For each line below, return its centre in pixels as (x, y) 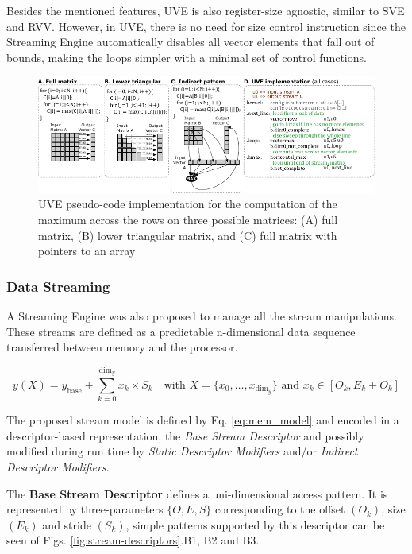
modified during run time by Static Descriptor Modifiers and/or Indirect (182, 451)
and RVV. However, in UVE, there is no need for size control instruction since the (206, 26)
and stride (67, 524)
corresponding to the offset (280, 509)
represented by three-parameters (85, 509)
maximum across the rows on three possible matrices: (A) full (188, 219)
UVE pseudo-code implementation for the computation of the (188, 204)
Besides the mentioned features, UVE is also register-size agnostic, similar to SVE (206, 10)
